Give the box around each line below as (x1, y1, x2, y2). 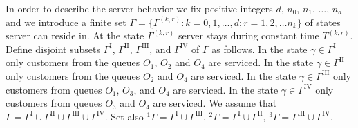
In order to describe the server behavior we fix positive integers (6, 1, 273, 15)
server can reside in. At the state (6, 28, 144, 43)
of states (305, 14, 341, 29)
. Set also (104, 109, 144, 123)
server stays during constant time (178, 28, 319, 43)
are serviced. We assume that (153, 96, 277, 110)
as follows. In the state (211, 41, 308, 56)
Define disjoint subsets (6, 41, 101, 56)
